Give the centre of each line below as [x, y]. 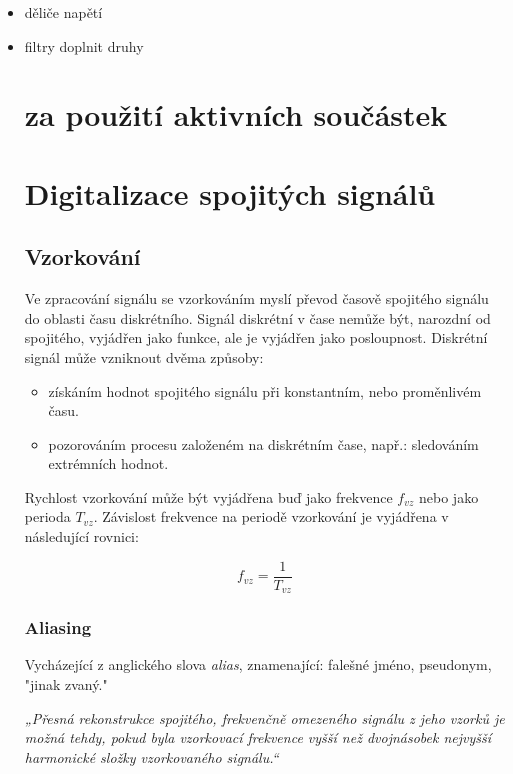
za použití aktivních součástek [236, 114]
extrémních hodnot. [108, 463]
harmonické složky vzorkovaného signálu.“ [151, 756]
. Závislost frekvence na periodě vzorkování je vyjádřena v [271, 516]
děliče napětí [63, 12]
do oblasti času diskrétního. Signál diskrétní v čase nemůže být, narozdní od [257, 317]
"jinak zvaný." [66, 684]
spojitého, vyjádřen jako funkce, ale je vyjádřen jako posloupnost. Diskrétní [256, 337]
